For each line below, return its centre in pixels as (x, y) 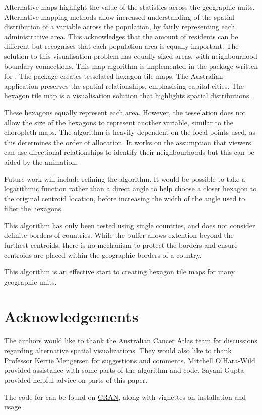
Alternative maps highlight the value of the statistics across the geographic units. (129, 7)
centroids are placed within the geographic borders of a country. (103, 255)
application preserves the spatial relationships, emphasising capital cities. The (124, 85)
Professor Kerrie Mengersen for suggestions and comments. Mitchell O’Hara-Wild (130, 360)
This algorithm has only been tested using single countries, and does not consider (130, 225)
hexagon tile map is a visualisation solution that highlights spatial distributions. (128, 95)
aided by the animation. (41, 161)
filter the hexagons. (34, 208)
